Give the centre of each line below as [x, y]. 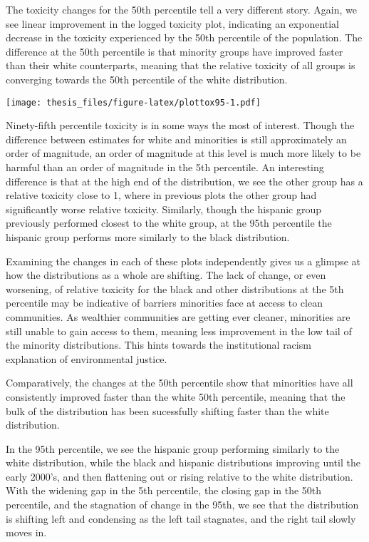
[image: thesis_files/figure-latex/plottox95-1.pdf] [133, 102]
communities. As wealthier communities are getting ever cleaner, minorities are [178, 316]
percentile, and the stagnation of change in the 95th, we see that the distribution [182, 505]
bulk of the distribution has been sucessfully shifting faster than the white [167, 410]
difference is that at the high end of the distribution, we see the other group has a [184, 181]
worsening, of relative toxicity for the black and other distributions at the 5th [175, 288]
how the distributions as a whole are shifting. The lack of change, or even [166, 275]
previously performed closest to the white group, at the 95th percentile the [169, 223]
